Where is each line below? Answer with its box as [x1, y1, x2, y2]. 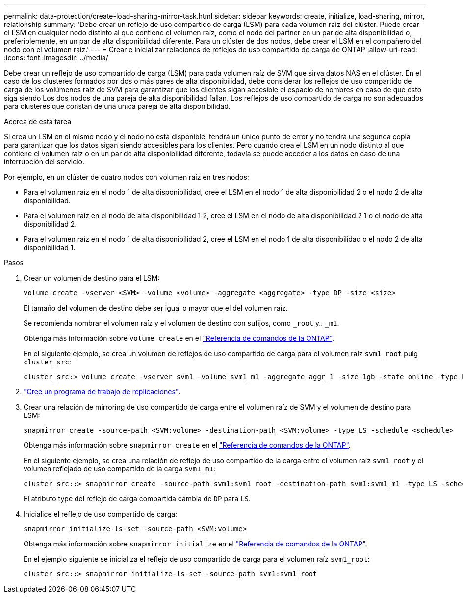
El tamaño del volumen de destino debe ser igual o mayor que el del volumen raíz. [24, 304, 288, 312]
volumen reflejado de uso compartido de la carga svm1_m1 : [24, 465, 215, 473]
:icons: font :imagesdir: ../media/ [4, 53, 108, 62]
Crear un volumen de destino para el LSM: [24, 274, 160, 282]
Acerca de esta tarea [4, 117, 72, 126]
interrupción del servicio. [4, 157, 85, 166]
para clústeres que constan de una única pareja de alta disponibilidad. [4, 102, 231, 110]
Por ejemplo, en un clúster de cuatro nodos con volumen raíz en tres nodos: [4, 173, 249, 181]
